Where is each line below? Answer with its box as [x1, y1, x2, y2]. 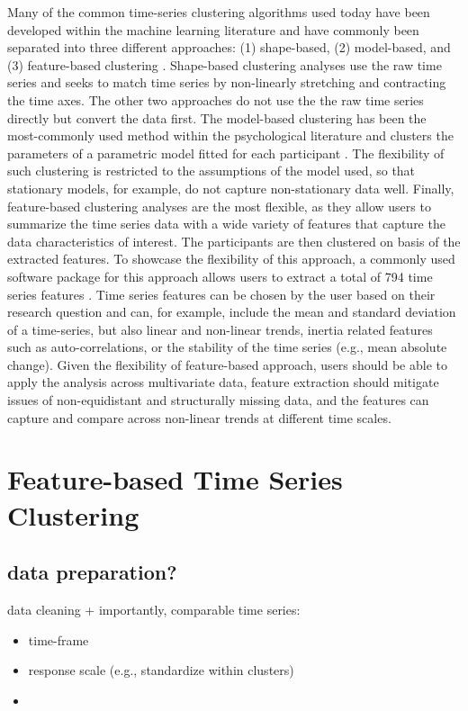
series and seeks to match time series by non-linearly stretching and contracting [7, 73, 446, 92]
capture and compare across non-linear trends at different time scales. [7, 408, 391, 427]
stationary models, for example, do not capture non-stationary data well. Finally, [7, 178, 454, 197]
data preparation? [7, 558, 177, 586]
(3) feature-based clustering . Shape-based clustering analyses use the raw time [7, 55, 442, 74]
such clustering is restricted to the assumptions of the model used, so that [7, 161, 416, 180]
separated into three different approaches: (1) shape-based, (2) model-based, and [7, 38, 451, 57]
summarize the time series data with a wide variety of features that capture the [7, 214, 445, 233]
